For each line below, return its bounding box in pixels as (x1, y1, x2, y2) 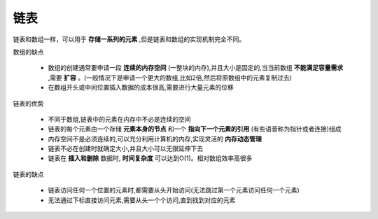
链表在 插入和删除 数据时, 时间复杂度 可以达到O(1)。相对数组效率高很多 (48, 154, 253, 162)
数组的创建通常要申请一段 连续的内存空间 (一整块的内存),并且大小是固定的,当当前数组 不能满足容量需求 (48, 64, 344, 72)
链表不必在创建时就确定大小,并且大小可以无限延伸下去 (48, 144, 204, 153)
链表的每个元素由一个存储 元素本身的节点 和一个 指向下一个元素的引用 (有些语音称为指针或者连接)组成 (48, 125, 342, 133)
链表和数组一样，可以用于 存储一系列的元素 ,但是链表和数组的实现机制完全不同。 (13, 35, 245, 43)
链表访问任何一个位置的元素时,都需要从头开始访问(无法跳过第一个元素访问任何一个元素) (48, 186, 300, 195)
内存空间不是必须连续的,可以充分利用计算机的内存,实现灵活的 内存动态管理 (48, 134, 262, 143)
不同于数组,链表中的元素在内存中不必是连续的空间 (48, 115, 192, 123)
